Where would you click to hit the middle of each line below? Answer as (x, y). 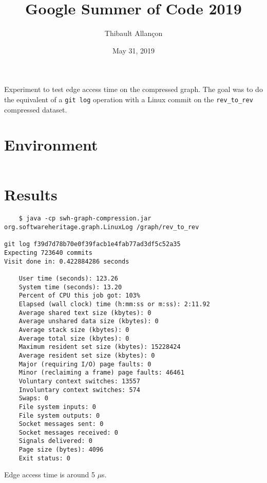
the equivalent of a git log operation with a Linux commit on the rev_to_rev (129, 99)
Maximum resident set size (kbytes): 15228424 (100, 347)
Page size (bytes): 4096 (61, 450)
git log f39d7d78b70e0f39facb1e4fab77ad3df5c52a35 (92, 244)
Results (31, 194)
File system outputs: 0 (59, 415)
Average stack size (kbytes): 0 (74, 330)
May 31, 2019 (133, 50)
